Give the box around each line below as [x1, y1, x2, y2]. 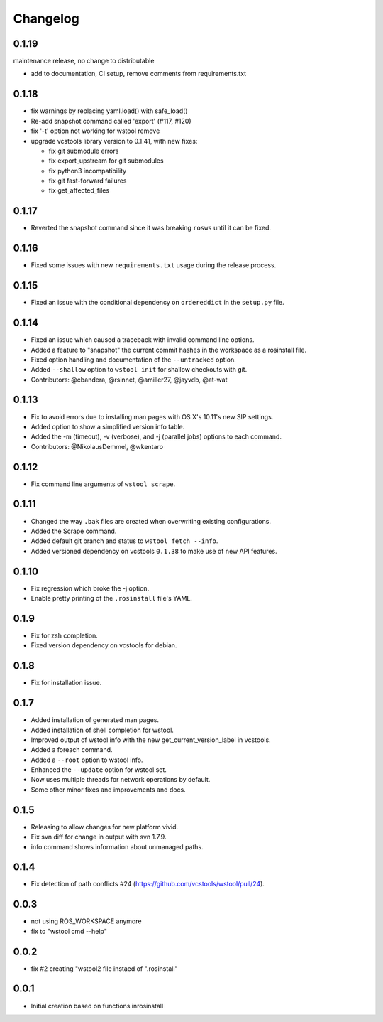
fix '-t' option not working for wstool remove [30, 127, 160, 135]
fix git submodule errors [48, 146, 119, 155]
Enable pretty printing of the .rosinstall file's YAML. [30, 594, 193, 603]
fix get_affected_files [48, 186, 110, 195]
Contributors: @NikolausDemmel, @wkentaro [30, 442, 163, 451]
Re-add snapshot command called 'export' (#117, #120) [30, 117, 191, 125]
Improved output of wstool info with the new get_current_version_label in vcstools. [30, 736, 271, 744]
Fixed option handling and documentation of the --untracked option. [30, 355, 237, 364]
